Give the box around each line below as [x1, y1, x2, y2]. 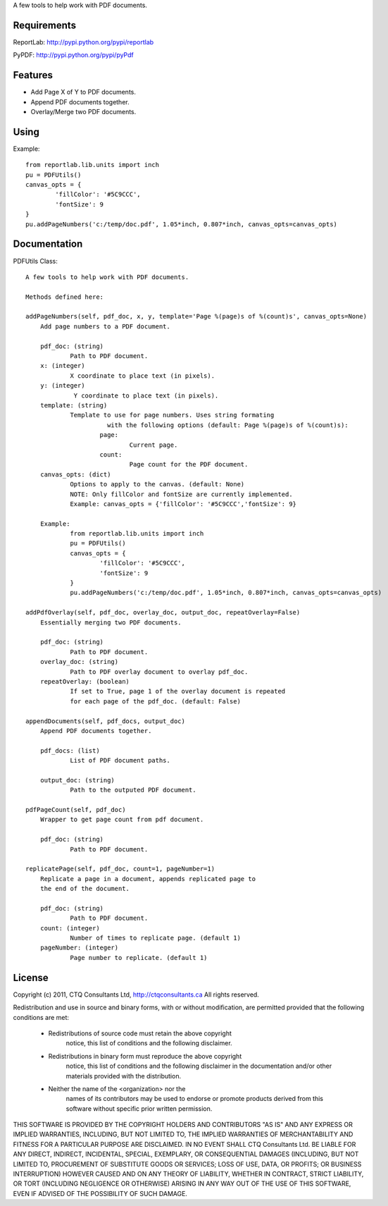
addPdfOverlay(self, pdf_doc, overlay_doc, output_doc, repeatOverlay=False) [25, 608, 301, 617]
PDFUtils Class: [13, 257, 58, 265]
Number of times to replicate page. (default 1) [70, 934, 241, 942]
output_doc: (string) [39, 776, 115, 784]
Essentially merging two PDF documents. [39, 618, 182, 627]
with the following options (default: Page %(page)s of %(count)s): [106, 421, 349, 429]
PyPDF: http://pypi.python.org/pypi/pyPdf [13, 51, 134, 59]
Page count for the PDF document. [129, 460, 249, 469]
